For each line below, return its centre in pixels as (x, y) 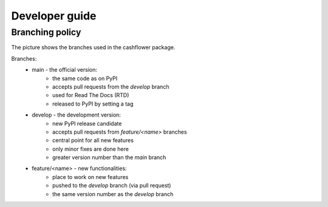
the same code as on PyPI (85, 78)
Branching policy (46, 32)
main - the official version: (64, 70)
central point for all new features (93, 140)
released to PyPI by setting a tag (93, 104)
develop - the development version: (77, 115)
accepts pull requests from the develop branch (111, 87)
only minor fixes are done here (91, 149)
